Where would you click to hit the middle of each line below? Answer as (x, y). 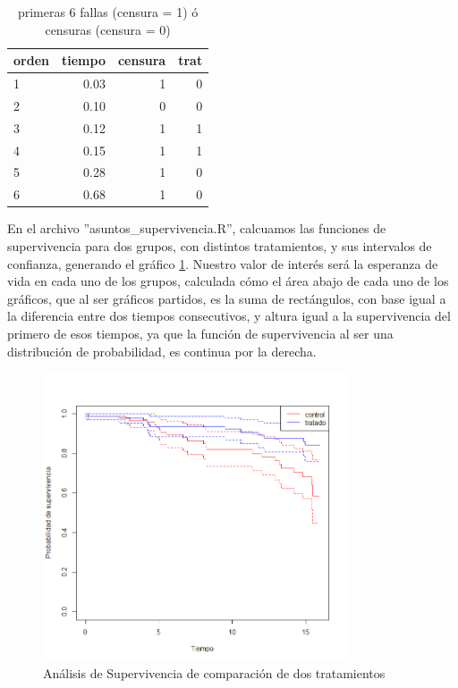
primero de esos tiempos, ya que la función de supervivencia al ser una (200, 333)
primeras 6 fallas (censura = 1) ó (108, 12)
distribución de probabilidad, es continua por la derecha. (162, 351)
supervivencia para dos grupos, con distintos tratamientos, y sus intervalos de (220, 245)
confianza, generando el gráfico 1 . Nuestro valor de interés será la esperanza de (223, 263)
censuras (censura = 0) (108, 29)
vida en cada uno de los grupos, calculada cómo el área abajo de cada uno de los (228, 281)
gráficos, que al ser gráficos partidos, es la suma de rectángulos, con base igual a (227, 298)
